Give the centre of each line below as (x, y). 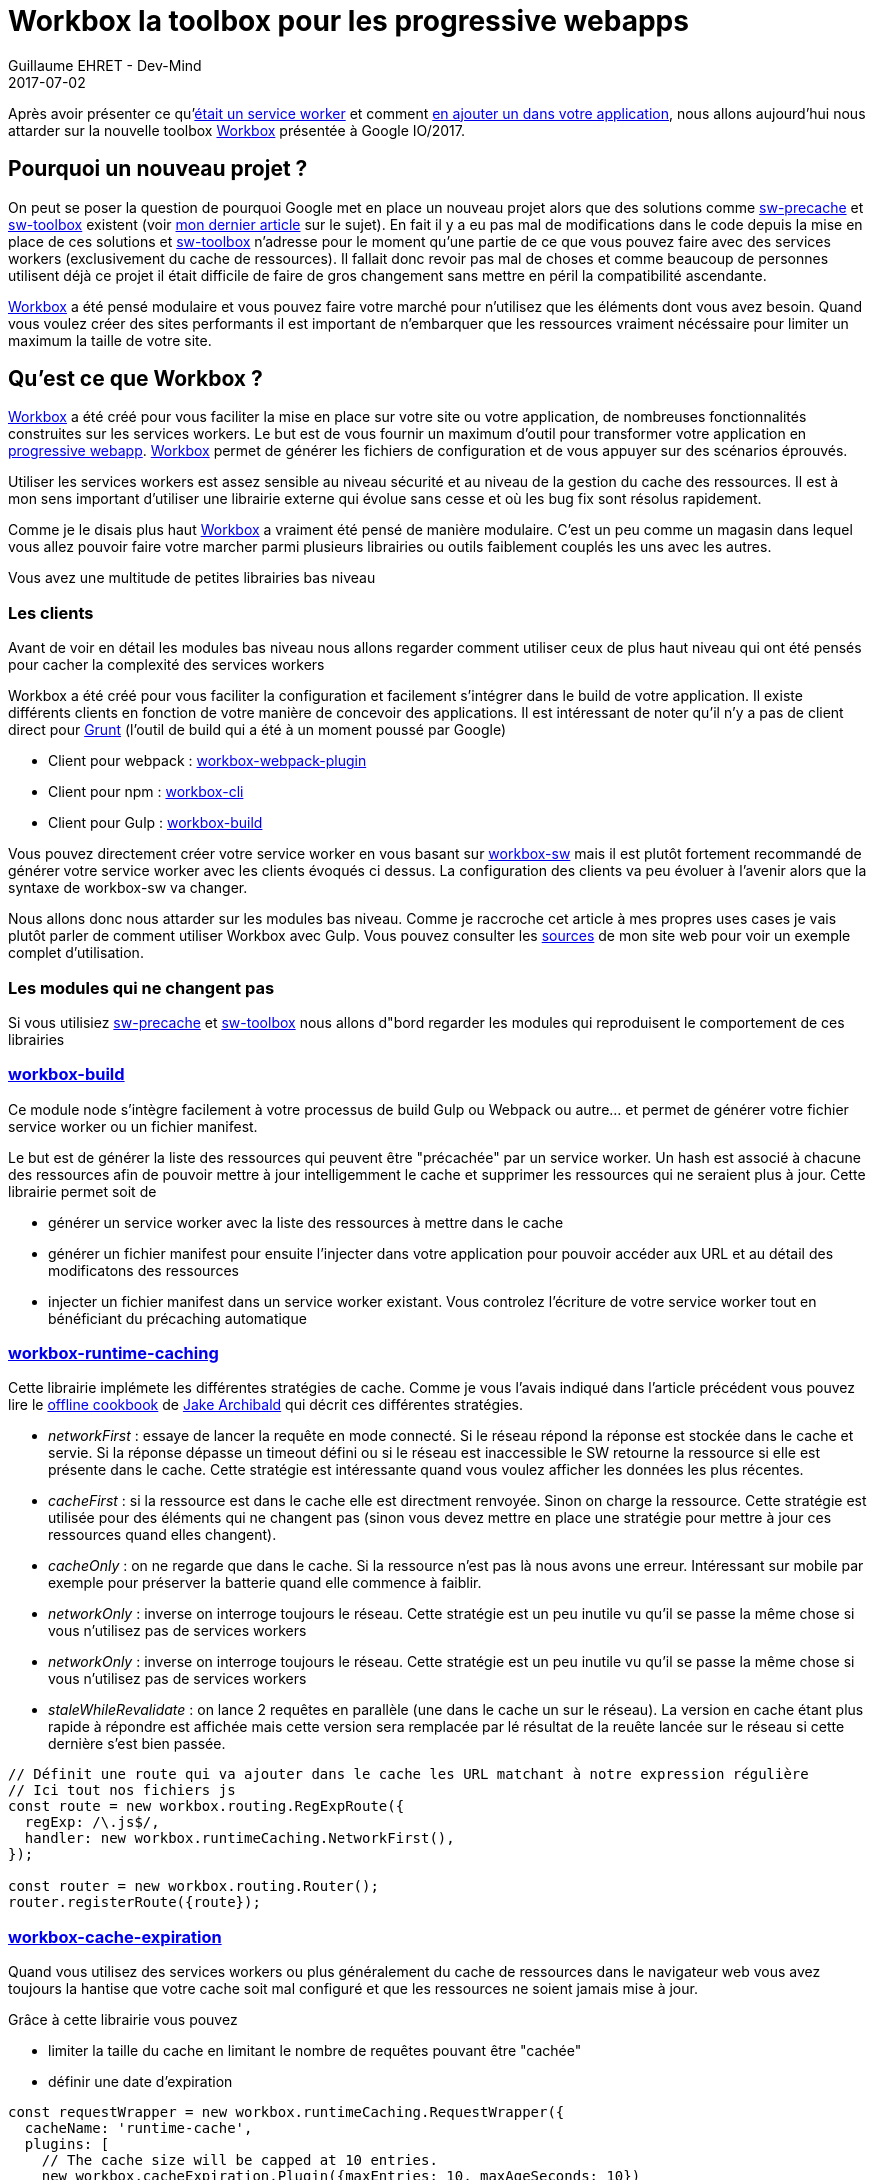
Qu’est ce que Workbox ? (135, 379)
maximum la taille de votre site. (110, 340)
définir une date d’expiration (140, 2082)
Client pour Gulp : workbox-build (155, 823)
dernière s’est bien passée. (137, 1744)
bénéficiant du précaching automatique (177, 1318)
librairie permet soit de (82, 1191)
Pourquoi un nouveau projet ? (158, 169)
